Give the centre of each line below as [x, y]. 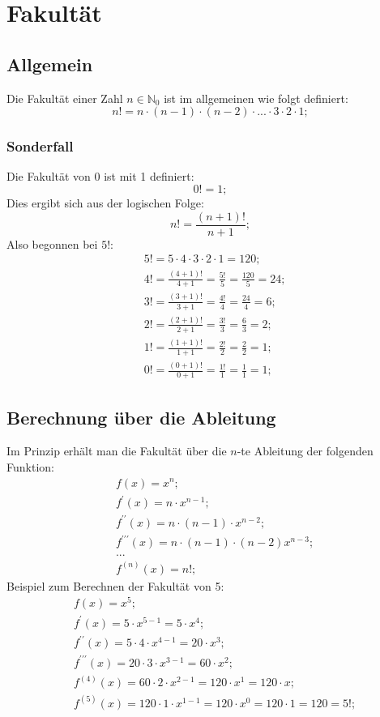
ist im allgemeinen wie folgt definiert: [256, 98]
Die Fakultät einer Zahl [65, 98]
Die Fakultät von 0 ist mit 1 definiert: [100, 176]
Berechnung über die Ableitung [141, 417]
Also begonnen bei [52, 243]
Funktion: [30, 466]
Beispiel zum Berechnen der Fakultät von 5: [115, 585]
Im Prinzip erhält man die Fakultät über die [117, 451]
